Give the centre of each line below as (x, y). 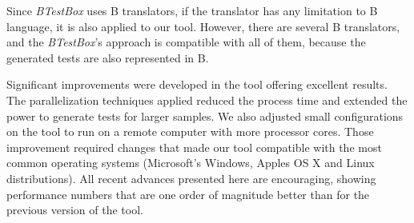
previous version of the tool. (75, 210)
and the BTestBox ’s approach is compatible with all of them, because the (186, 42)
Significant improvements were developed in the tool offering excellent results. (197, 84)
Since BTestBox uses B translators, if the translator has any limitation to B (192, 10)
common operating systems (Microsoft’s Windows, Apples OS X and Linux (191, 163)
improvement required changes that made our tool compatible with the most (194, 147)
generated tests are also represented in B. (108, 57)
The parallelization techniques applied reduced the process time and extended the (207, 100)
